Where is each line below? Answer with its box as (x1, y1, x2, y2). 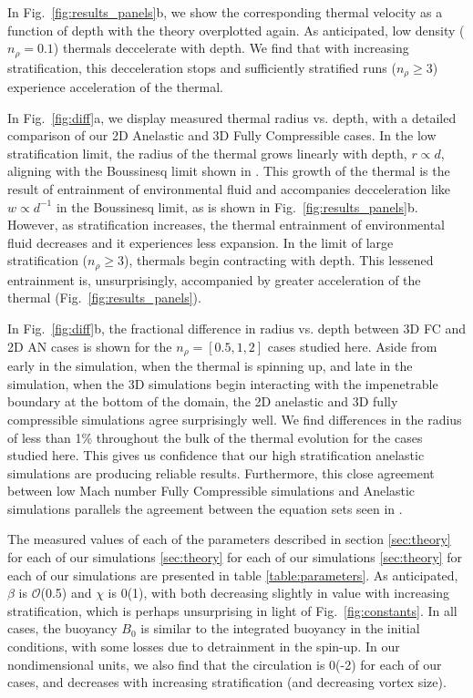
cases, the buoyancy (7, 619, 118, 638)
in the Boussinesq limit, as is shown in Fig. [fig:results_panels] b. (56, 197, 418, 216)
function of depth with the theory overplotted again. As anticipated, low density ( (7, 20, 465, 39)
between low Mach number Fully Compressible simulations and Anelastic (7, 481, 416, 500)
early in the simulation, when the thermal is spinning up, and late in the (7, 356, 413, 375)
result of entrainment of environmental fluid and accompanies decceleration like (7, 180, 451, 199)
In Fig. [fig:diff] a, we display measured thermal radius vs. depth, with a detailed (7, 108, 457, 127)
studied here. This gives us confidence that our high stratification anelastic (7, 446, 425, 465)
